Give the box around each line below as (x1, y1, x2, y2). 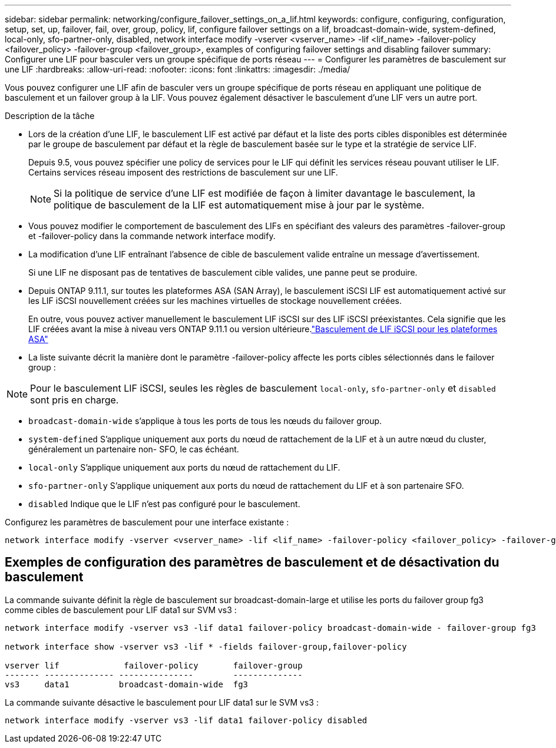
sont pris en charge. (30, 394, 119, 406)
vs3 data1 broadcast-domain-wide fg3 (5, 679, 249, 689)
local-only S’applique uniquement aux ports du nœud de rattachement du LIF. (28, 462, 340, 472)
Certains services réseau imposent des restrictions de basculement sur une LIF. (28, 167, 338, 177)
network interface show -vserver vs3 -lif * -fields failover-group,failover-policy (5, 641, 407, 651)
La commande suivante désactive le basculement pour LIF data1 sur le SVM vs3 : (5, 697, 319, 707)
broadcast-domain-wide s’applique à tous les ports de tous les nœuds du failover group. (28, 416, 382, 426)
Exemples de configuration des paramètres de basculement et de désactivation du (5, 555, 499, 570)
